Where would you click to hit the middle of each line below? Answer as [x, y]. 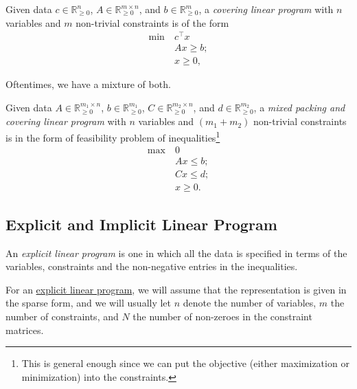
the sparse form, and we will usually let [89, 303]
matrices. [25, 330]
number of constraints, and [62, 316]
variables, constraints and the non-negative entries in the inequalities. [152, 266]
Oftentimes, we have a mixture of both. [88, 84]
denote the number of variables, [250, 303]
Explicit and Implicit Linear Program [141, 224]
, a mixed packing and [299, 107]
